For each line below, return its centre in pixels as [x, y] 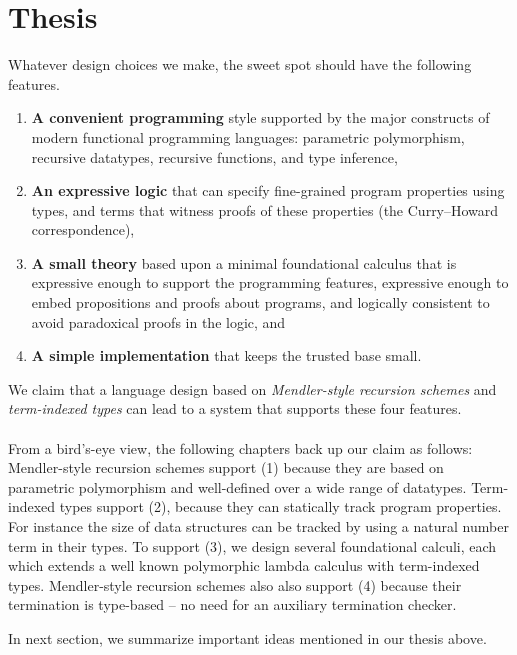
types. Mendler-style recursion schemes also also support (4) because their [235, 584]
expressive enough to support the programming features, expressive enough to [270, 282]
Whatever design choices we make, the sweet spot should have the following [240, 64]
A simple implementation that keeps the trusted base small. [226, 355]
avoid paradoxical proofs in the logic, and [158, 321]
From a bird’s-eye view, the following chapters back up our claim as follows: [240, 447]
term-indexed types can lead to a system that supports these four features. [235, 408]
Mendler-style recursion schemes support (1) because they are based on [226, 467]
